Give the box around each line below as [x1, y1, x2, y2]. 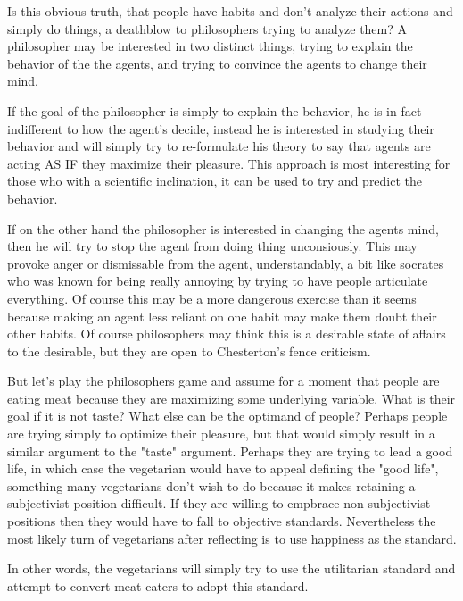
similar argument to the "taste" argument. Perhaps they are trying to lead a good [7, 441, 453, 460]
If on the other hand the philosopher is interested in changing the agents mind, [7, 219, 439, 238]
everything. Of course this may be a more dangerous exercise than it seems [7, 288, 417, 307]
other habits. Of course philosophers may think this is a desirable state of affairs [7, 324, 446, 343]
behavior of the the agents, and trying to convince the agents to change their [7, 54, 427, 72]
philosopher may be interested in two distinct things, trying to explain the [7, 37, 413, 55]
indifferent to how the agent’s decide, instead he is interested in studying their [7, 119, 434, 138]
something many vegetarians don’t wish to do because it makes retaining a [7, 476, 416, 495]
